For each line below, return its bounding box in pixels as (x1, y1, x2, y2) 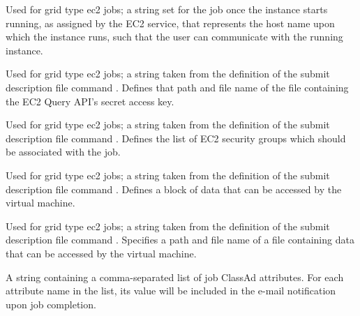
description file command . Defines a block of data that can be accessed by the (6, 181, 342, 196)
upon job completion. (6, 296, 96, 311)
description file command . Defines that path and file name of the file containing (6, 80, 349, 94)
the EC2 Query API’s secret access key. (6, 93, 174, 108)
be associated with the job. (6, 144, 121, 159)
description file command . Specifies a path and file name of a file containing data (6, 232, 354, 247)
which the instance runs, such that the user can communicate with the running (6, 29, 343, 44)
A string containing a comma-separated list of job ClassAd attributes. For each (6, 269, 344, 284)
